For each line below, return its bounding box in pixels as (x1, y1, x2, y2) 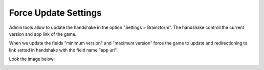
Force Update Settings (9, 7, 102, 18)
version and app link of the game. (9, 31, 77, 37)
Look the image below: (9, 56, 55, 62)
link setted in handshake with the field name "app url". (9, 47, 118, 53)
